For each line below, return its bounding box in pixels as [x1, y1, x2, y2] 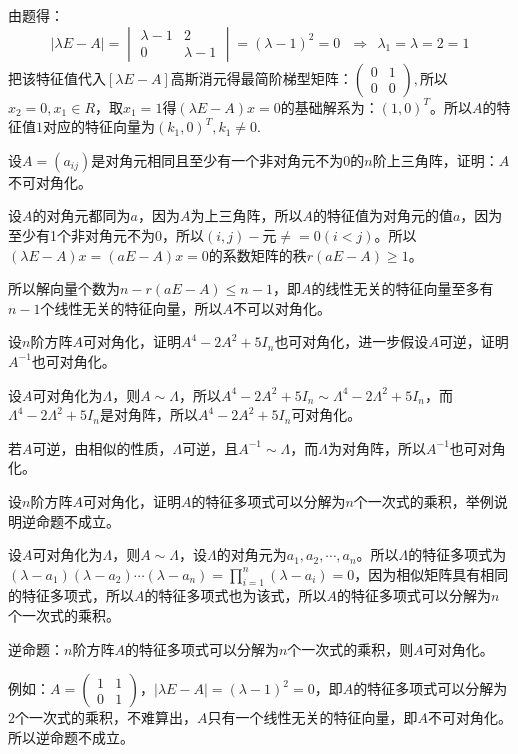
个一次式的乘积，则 [287, 638, 414, 659]
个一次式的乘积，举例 [353, 490, 494, 511]
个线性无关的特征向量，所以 [40, 297, 223, 318]
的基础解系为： [280, 96, 379, 117]
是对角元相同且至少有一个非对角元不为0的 [91, 149, 365, 170]
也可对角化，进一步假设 [274, 331, 429, 352]
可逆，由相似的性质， [32, 437, 173, 458]
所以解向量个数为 [8, 278, 120, 299]
